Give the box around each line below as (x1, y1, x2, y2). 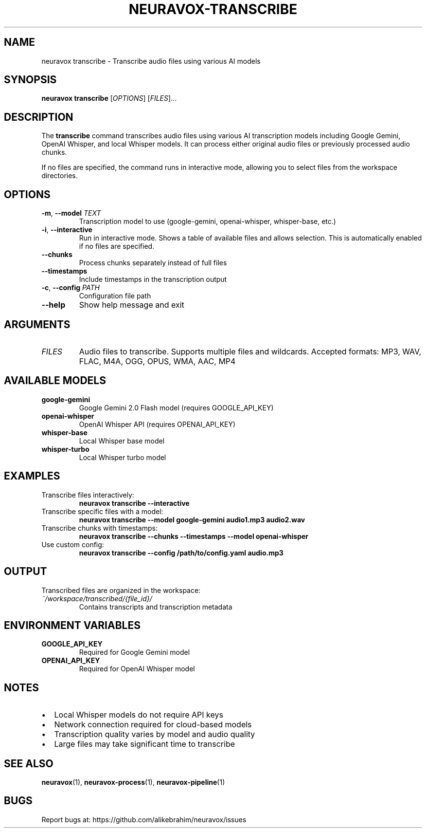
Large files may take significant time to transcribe (54, 739, 235, 749)
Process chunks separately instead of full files (79, 259, 227, 267)
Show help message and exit (79, 300, 184, 310)
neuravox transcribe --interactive (79, 499, 190, 507)
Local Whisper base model (79, 436, 165, 445)
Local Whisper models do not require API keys (54, 710, 223, 720)
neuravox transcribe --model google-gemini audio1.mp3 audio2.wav (79, 515, 305, 524)
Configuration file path (79, 292, 151, 300)
